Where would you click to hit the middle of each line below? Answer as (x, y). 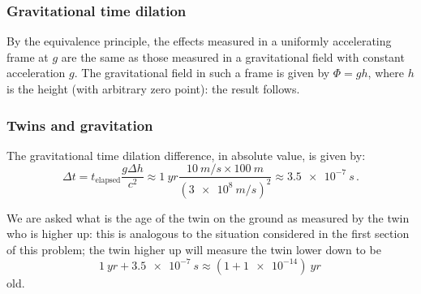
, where (386, 73)
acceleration (36, 73)
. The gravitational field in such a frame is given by (202, 73)
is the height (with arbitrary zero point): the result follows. (153, 89)
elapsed (108, 181)
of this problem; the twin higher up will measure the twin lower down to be (194, 249)
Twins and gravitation (80, 125)
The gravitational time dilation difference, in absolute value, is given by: (186, 155)
